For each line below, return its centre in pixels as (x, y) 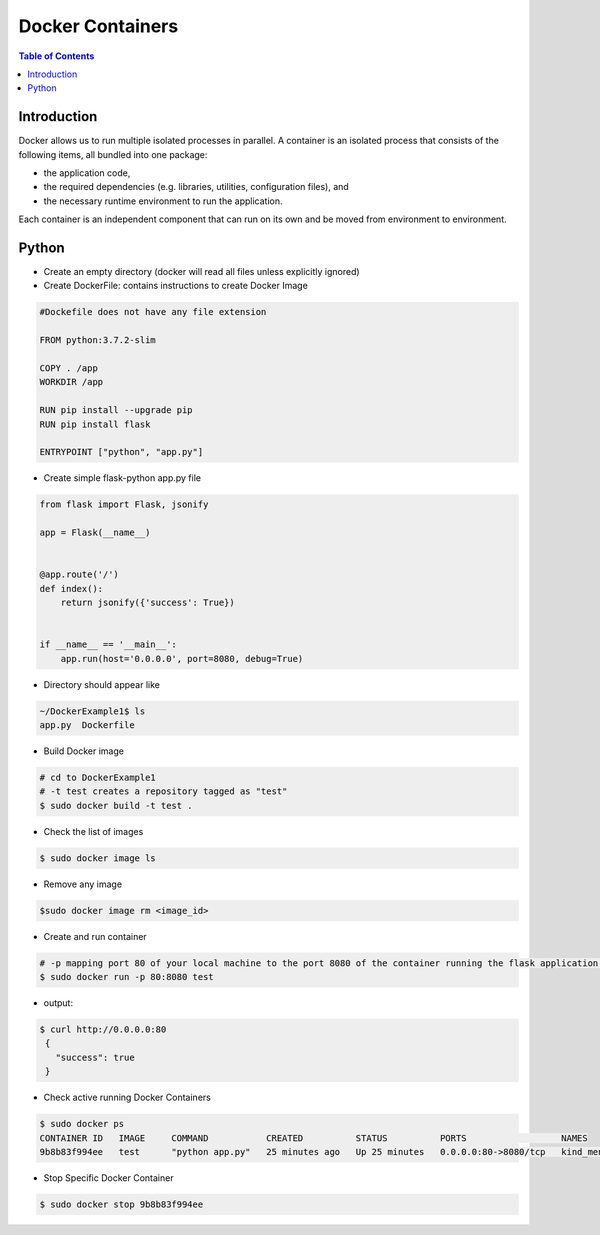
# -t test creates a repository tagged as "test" (163, 791)
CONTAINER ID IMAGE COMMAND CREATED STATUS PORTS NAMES (314, 1138)
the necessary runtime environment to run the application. (163, 201)
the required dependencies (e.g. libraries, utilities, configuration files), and (196, 187)
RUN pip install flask (95, 424)
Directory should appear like (101, 684)
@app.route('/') (79, 574)
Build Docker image (84, 751)
